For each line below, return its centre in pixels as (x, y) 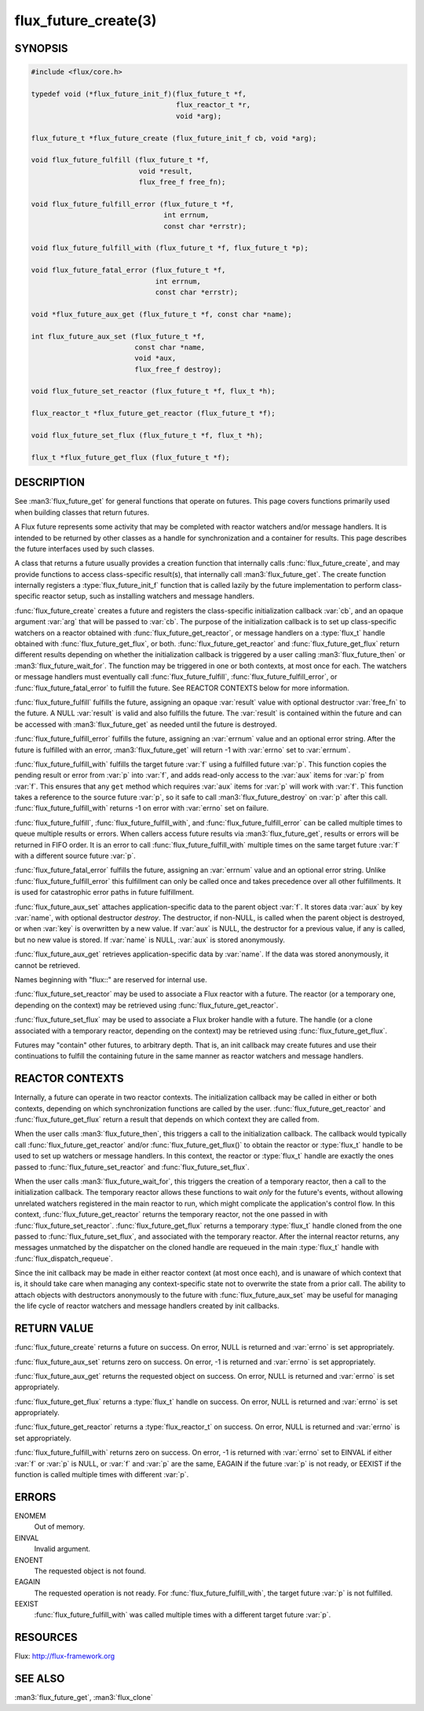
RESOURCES (46, 1637)
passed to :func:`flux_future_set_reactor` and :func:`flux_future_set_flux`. (132, 1167)
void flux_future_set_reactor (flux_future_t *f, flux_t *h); (153, 391)
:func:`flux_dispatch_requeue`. (64, 1258)
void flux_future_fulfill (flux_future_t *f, (120, 160)
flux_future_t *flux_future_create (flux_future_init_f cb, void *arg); (174, 138)
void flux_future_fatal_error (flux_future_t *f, (128, 270)
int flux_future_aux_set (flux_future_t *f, (118, 336)
